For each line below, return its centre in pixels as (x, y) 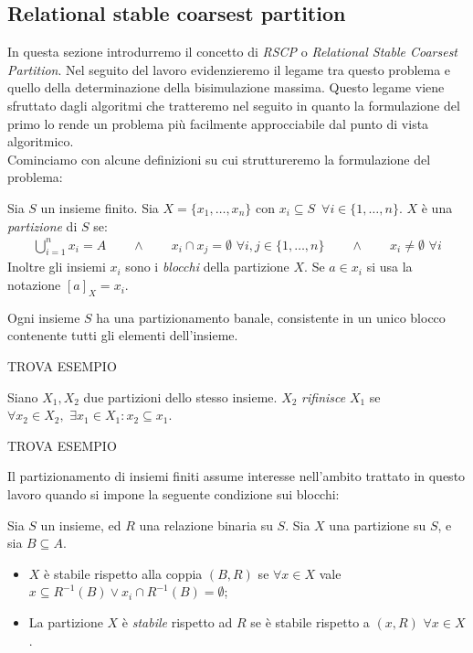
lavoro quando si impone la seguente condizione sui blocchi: (173, 494)
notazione (34, 285)
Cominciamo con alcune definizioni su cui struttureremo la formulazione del (219, 159)
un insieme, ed (81, 525)
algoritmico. (41, 141)
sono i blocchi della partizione (207, 267)
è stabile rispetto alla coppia (123, 573)
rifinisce (324, 396)
